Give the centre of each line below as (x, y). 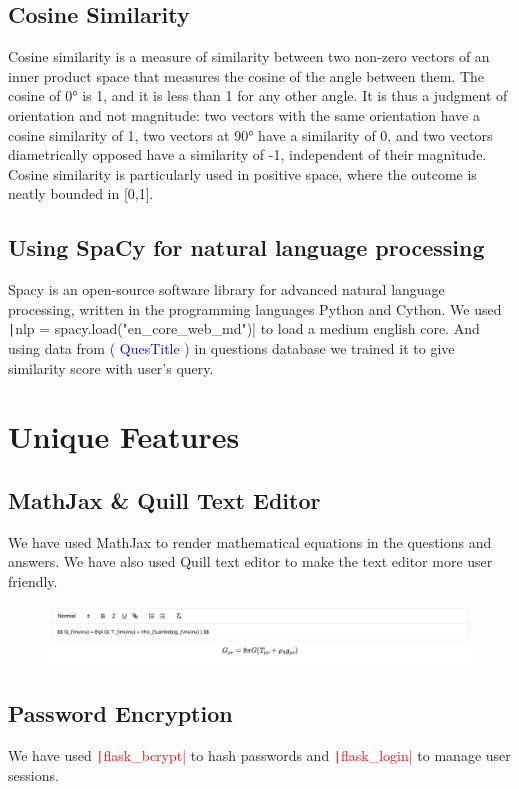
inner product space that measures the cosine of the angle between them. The (246, 75)
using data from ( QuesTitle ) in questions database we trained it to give (231, 348)
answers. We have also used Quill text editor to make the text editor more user (250, 561)
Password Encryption (120, 713)
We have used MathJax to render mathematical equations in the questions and (250, 541)
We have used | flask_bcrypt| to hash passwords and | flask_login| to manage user (259, 754)
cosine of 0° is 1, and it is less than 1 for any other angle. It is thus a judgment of (258, 95)
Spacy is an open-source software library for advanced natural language (226, 289)
